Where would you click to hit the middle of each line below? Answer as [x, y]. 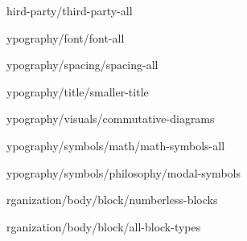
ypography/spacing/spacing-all [82, 65]
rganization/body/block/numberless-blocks [112, 200]
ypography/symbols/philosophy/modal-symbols [123, 172]
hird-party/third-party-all [70, 10]
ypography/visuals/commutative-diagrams [111, 118]
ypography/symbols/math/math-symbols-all [116, 145]
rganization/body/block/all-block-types [104, 226]
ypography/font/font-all [66, 37]
